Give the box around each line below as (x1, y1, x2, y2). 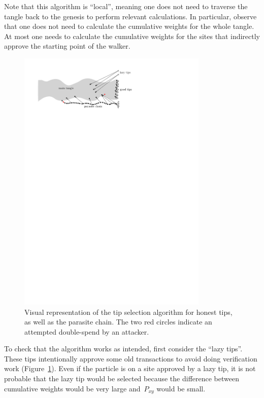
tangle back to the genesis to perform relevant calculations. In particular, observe (4, 11, 257, 21)
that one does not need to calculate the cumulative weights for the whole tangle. (4, 21, 254, 31)
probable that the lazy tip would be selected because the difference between (4, 373, 239, 384)
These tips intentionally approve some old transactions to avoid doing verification (4, 353, 257, 364)
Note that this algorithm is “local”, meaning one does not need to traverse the (4, 1, 248, 11)
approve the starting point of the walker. (4, 41, 130, 51)
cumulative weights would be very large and (4, 383, 141, 393)
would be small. (156, 383, 206, 393)
